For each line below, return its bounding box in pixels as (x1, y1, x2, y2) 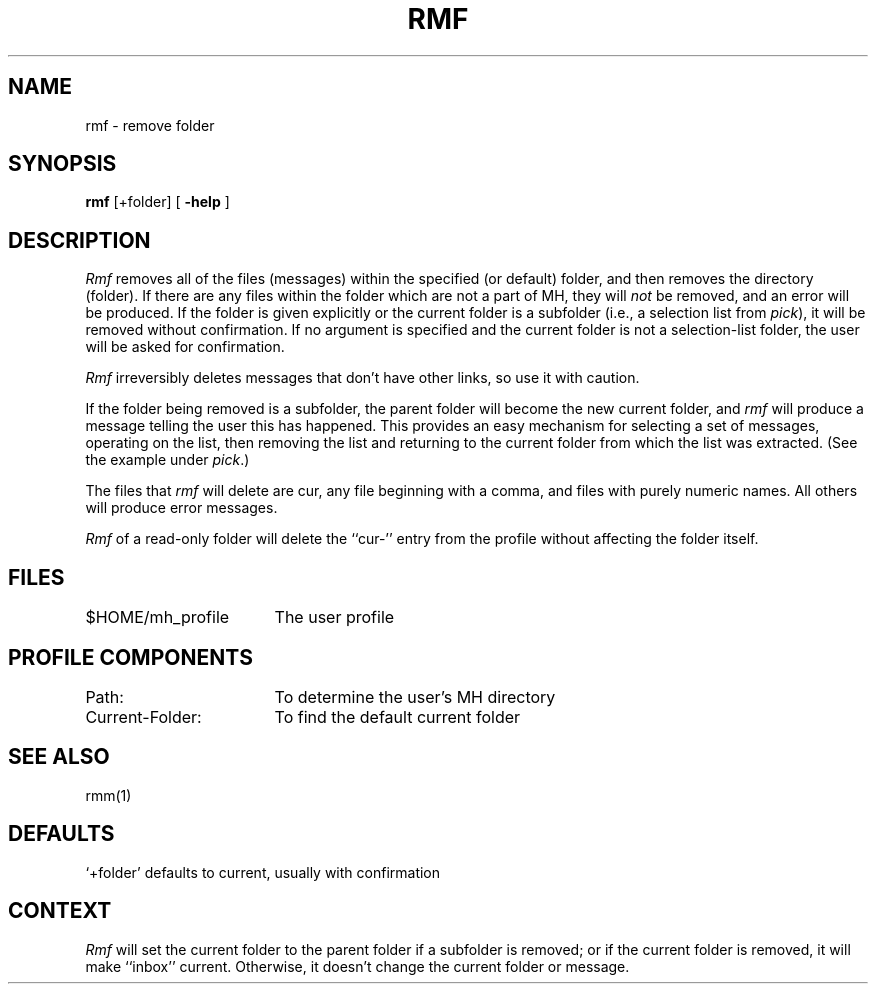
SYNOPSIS (8, 151, 117, 177)
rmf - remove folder (85, 116, 215, 134)
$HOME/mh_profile (85, 607, 230, 628)
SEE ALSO (8, 744, 110, 770)
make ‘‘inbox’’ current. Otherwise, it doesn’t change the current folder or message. (85, 957, 630, 975)
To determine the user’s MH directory (274, 686, 556, 707)
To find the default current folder (274, 706, 521, 727)
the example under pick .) (85, 451, 250, 469)
